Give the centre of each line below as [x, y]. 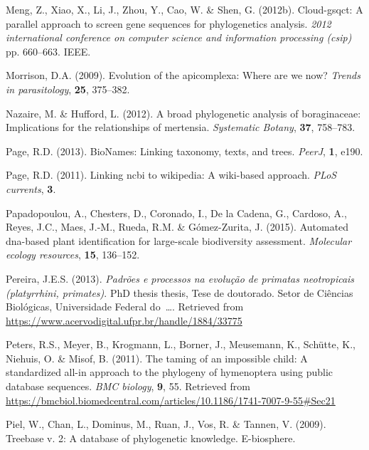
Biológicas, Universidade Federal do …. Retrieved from [125, 307]
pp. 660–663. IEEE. [48, 51]
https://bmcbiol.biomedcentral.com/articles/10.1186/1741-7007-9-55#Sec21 [171, 400]
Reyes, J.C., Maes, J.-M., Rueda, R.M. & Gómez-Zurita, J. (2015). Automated [177, 227]
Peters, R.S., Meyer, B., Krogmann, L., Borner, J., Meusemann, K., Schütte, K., [181, 344]
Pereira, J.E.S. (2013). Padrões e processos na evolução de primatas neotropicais [180, 278]
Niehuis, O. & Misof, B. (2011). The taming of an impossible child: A [157, 358]
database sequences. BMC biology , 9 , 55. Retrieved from [128, 386]
